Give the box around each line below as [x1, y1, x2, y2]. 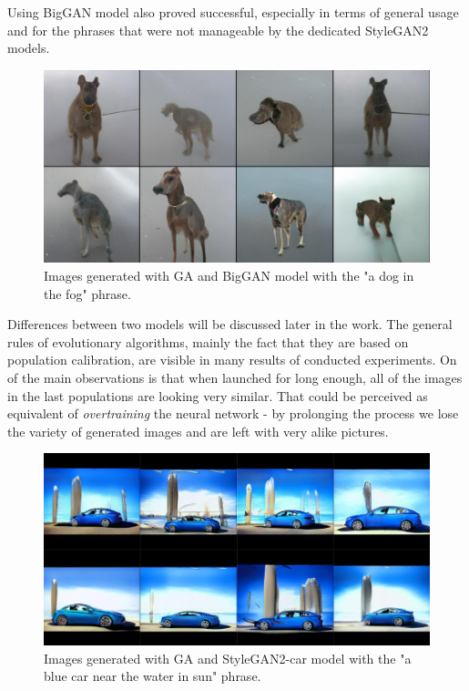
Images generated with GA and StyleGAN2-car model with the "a [44, 648, 412, 667]
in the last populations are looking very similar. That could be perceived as [7, 386, 428, 405]
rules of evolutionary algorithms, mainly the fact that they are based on [7, 332, 409, 351]
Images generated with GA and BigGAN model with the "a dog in [44, 265, 414, 284]
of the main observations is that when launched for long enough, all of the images [7, 367, 463, 387]
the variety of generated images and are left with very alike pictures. [7, 421, 389, 440]
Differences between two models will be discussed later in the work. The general [7, 315, 453, 334]
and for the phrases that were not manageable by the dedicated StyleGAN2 [7, 20, 429, 39]
